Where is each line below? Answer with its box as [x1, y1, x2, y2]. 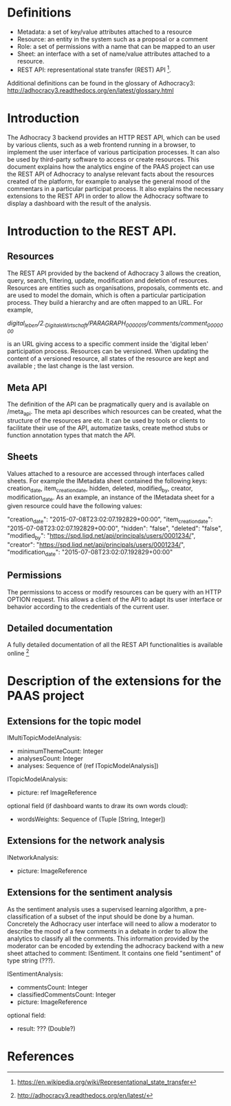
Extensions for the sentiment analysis [7, 887, 173, 898]
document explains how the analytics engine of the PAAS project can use [7, 162, 215, 170]
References [7, 1048, 74, 1064]
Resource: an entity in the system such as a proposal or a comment [16, 34, 208, 43]
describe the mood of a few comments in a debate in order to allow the [7, 927, 208, 935]
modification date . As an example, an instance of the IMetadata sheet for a [7, 493, 214, 503]
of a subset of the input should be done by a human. [45, 912, 195, 921]
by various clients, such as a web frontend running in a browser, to [7, 140, 196, 149]
